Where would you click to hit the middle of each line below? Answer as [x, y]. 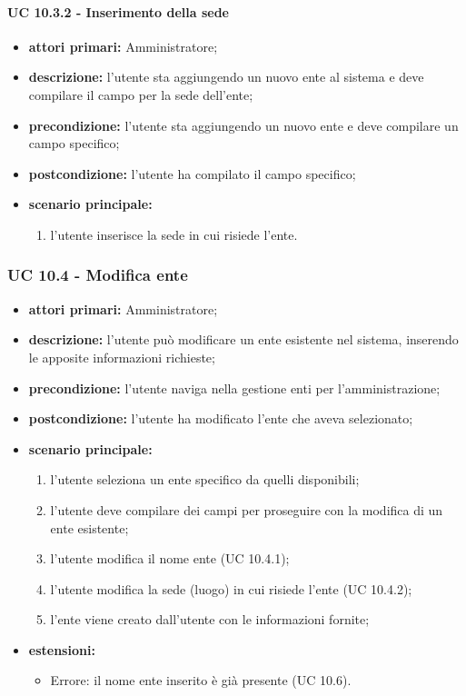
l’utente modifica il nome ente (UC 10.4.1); [170, 558]
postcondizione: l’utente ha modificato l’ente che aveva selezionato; [221, 418]
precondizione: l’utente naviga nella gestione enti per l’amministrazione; [234, 388]
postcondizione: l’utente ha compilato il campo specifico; [192, 173]
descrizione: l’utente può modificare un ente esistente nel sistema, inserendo [243, 339]
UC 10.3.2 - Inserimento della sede [118, 11]
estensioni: [62, 649]
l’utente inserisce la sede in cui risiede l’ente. [174, 234]
